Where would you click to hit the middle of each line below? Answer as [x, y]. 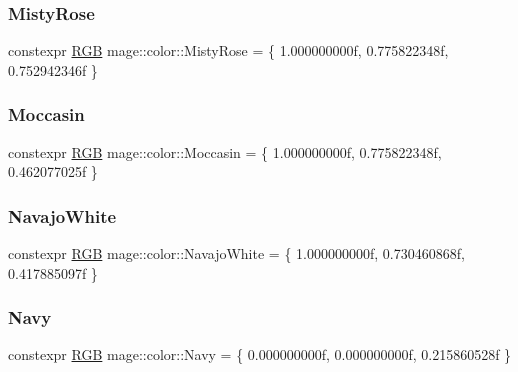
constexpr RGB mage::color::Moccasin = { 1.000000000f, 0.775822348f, [225, 151]
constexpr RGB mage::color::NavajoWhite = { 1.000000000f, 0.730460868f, [236, 253]
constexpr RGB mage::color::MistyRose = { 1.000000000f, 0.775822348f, [228, 50]
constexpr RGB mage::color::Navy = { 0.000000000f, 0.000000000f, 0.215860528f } [260, 354]
